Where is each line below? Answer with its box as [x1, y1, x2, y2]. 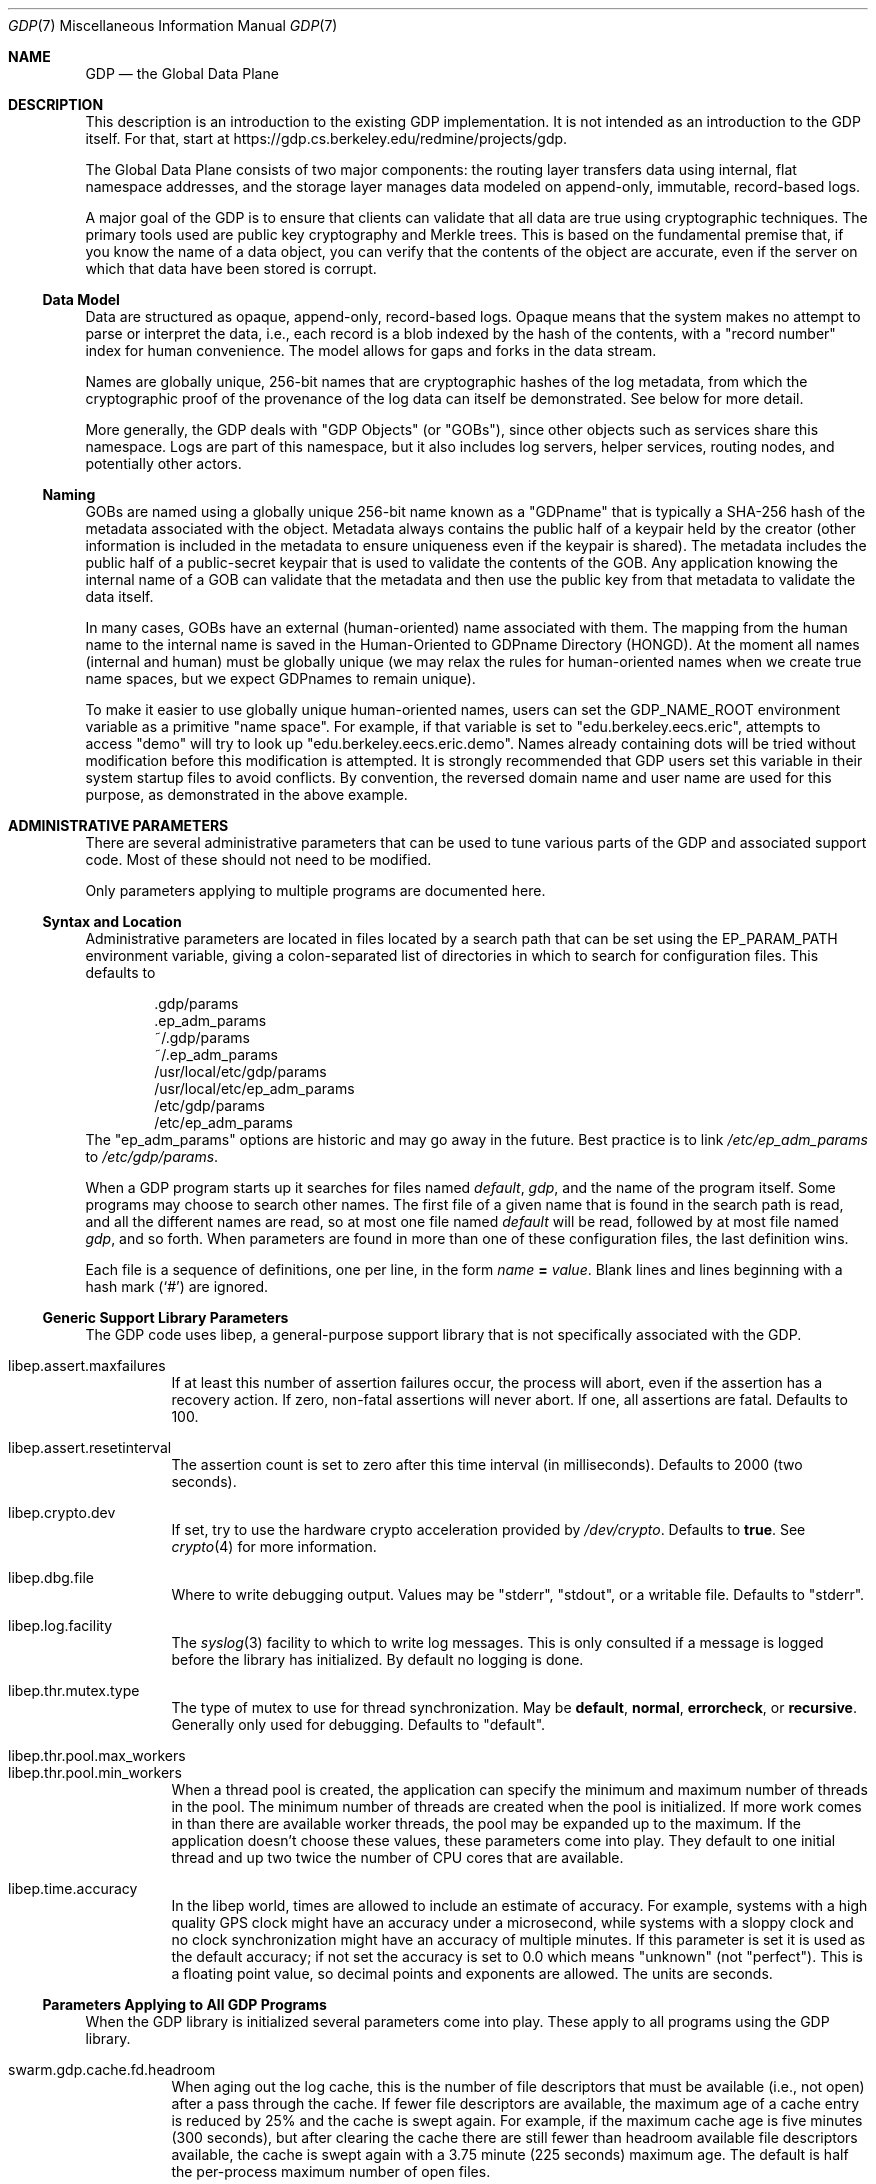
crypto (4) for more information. [171, 1538, 377, 1555]
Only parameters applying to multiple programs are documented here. [85, 882, 546, 899]
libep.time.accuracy [8, 1880, 138, 1897]
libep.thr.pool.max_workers [8, 1747, 186, 1764]
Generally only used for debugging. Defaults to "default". [171, 1716, 546, 1733]
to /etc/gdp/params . [85, 1148, 219, 1165]
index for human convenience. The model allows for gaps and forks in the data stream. [85, 342, 657, 359]
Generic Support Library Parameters [42, 1309, 289, 1326]
